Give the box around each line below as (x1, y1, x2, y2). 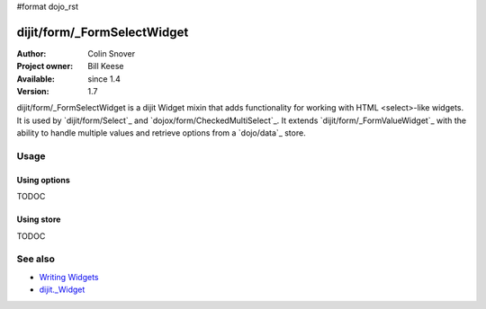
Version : (16, 86, 49, 97)
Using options (16, 174, 71, 185)
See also (16, 252, 56, 265)
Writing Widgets (39, 271, 99, 282)
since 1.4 (87, 73, 121, 84)
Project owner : (16, 61, 74, 72)
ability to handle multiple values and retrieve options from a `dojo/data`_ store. (16, 128, 306, 138)
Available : (16, 73, 56, 84)
